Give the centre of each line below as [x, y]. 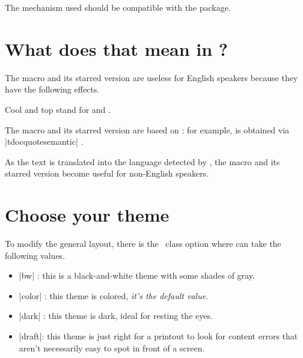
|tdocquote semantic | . [44, 141]
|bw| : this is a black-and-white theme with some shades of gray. [137, 275]
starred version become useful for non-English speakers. [107, 173]
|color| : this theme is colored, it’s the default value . [113, 295]
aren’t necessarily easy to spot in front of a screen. [112, 347]
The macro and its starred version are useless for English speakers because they [151, 77]
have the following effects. [52, 89]
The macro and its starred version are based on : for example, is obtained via [147, 129]
